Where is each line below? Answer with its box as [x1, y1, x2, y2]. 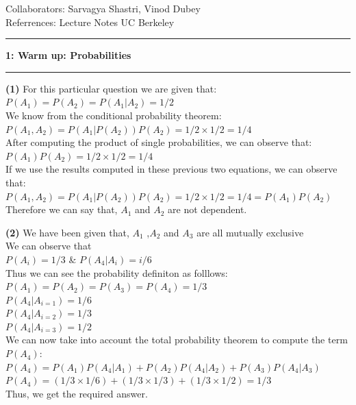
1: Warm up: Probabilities [5, 48, 131, 62]
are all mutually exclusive [196, 225, 304, 239]
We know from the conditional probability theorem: [5, 108, 222, 122]
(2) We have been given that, [5, 225, 129, 239]
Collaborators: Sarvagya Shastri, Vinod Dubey [5, 1, 201, 15]
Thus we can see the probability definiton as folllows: [5, 265, 228, 280]
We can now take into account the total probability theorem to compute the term [5, 332, 348, 347]
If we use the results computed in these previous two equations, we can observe [5, 162, 338, 176]
